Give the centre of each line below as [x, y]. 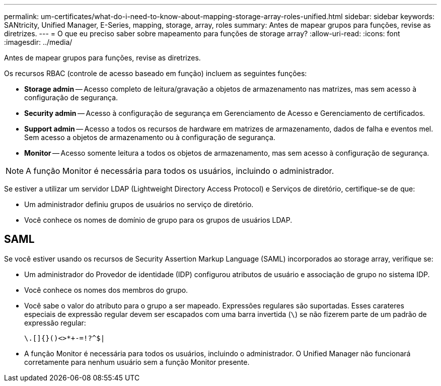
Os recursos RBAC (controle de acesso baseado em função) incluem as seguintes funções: [156, 73]
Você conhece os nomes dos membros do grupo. [106, 290]
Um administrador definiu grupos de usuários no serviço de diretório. [139, 204]
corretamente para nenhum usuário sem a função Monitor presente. [137, 362]
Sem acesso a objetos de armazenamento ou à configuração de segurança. [150, 137]
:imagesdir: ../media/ [38, 42]
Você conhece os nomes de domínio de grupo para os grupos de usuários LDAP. [158, 220]
